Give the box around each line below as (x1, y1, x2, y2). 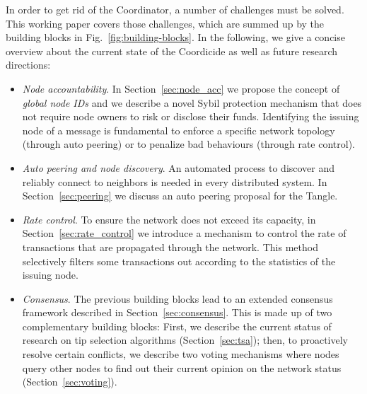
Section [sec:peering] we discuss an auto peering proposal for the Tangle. (22, 188, 338, 203)
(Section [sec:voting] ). (22, 374, 117, 389)
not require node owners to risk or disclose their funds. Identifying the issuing (22, 109, 359, 124)
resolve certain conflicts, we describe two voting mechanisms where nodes (22, 347, 339, 361)
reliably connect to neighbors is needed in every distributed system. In (22, 174, 327, 189)
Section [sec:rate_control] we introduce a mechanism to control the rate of (22, 226, 346, 241)
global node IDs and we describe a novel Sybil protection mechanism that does (22, 95, 362, 110)
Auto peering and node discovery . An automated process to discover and (22, 160, 335, 175)
